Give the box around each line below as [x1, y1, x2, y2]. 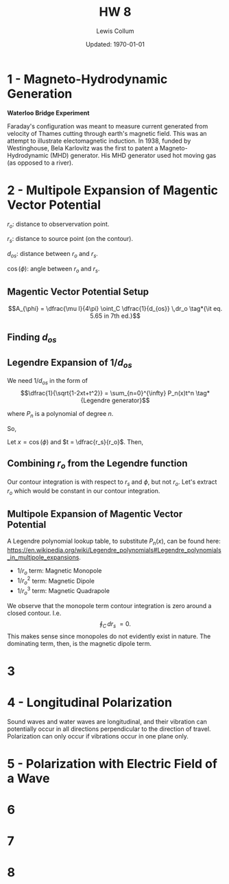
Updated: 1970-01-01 [85, 40, 145, 48]
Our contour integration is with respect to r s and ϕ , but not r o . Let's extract [7, 478, 217, 487]
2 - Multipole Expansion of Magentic [7, 183, 218, 198]
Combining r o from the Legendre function [7, 458, 188, 471]
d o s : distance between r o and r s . [7, 250, 98, 259]
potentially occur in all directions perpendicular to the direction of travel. [7, 725, 211, 733]
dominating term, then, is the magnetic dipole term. [7, 639, 152, 647]
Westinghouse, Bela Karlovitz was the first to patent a [7, 143, 159, 152]
